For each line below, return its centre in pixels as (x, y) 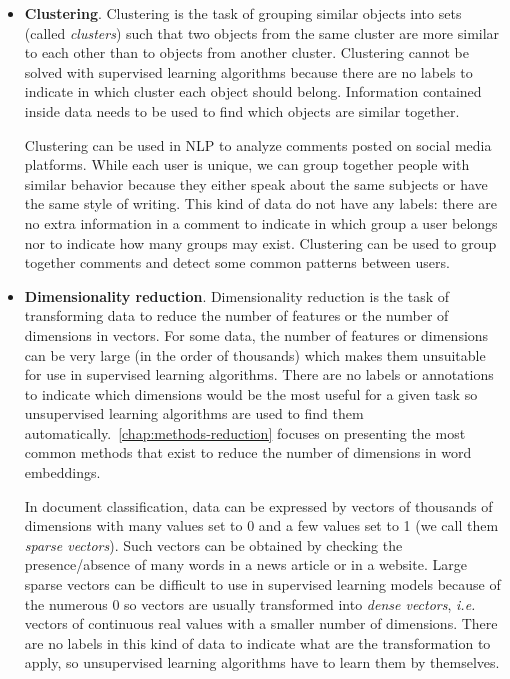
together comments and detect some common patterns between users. (237, 262)
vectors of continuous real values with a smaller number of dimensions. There (261, 623)
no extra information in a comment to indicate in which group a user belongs (261, 222)
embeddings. (62, 472)
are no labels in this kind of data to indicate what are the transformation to (257, 642)
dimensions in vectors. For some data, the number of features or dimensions (256, 334)
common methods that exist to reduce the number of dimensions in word (248, 452)
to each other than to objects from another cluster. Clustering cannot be (246, 52)
